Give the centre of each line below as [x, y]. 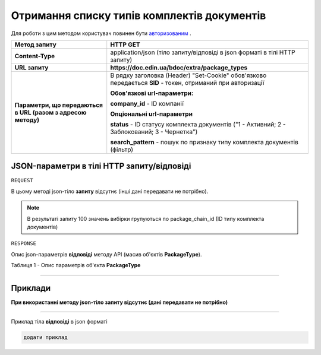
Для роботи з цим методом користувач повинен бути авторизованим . [101, 33]
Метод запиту [35, 45]
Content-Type [35, 56]
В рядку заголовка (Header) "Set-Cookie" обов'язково [188, 75]
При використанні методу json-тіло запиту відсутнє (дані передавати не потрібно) [119, 302]
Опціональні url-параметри [152, 114]
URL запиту [32, 67]
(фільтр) [122, 150]
